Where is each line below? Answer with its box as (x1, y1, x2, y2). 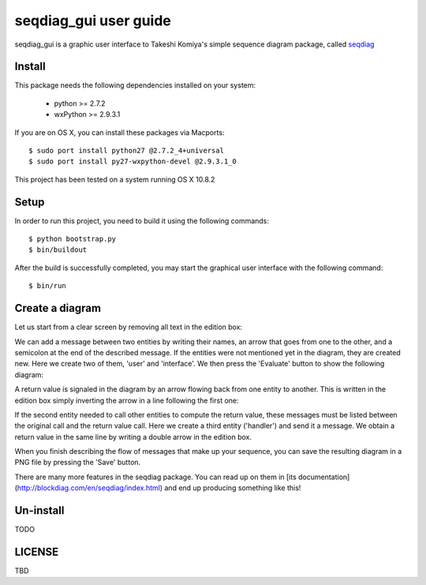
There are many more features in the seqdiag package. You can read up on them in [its (14, 472, 297, 482)
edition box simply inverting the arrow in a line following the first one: (14, 396, 240, 405)
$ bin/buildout (28, 246, 88, 254)
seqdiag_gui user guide (14, 12, 171, 29)
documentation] (298, 472, 350, 482)
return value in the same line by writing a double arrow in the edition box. (14, 432, 252, 441)
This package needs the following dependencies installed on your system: (14, 81, 256, 90)
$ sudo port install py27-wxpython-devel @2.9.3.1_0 (28, 157, 237, 166)
